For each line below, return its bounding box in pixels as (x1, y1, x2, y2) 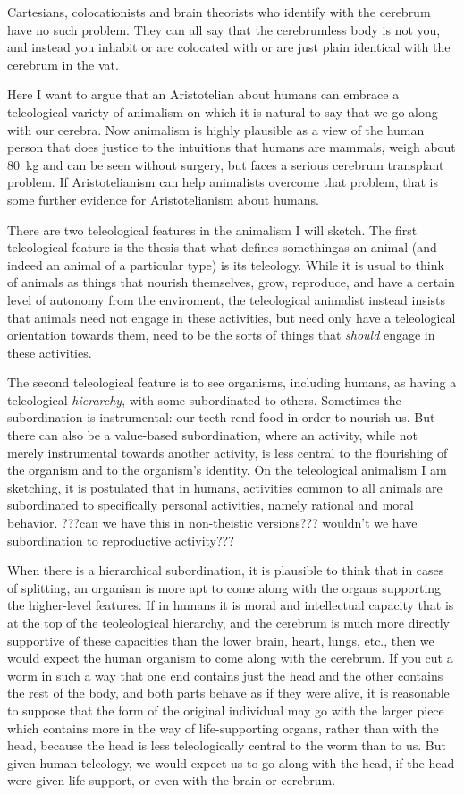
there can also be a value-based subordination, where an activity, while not (7, 426, 418, 444)
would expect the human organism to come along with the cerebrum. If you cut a (7, 648, 453, 667)
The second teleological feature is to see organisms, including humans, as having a (7, 373, 457, 392)
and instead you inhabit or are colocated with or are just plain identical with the (7, 38, 451, 56)
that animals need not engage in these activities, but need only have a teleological (7, 308, 456, 326)
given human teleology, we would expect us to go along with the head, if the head (7, 753, 455, 772)
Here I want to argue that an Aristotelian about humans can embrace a (7, 85, 400, 104)
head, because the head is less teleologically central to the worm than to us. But (7, 736, 446, 755)
